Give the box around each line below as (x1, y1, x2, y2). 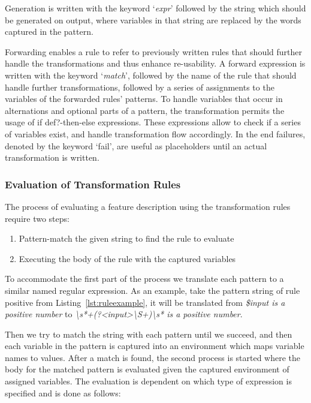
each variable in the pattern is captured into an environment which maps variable (5, 339, 304, 352)
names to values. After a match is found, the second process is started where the (5, 351, 301, 363)
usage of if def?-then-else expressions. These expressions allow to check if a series (5, 116, 301, 128)
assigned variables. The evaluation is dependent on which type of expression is (5, 375, 292, 387)
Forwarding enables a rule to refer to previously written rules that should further (5, 45, 303, 58)
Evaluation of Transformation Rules (5, 176, 181, 191)
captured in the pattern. (5, 25, 93, 38)
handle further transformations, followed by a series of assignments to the (5, 80, 274, 93)
